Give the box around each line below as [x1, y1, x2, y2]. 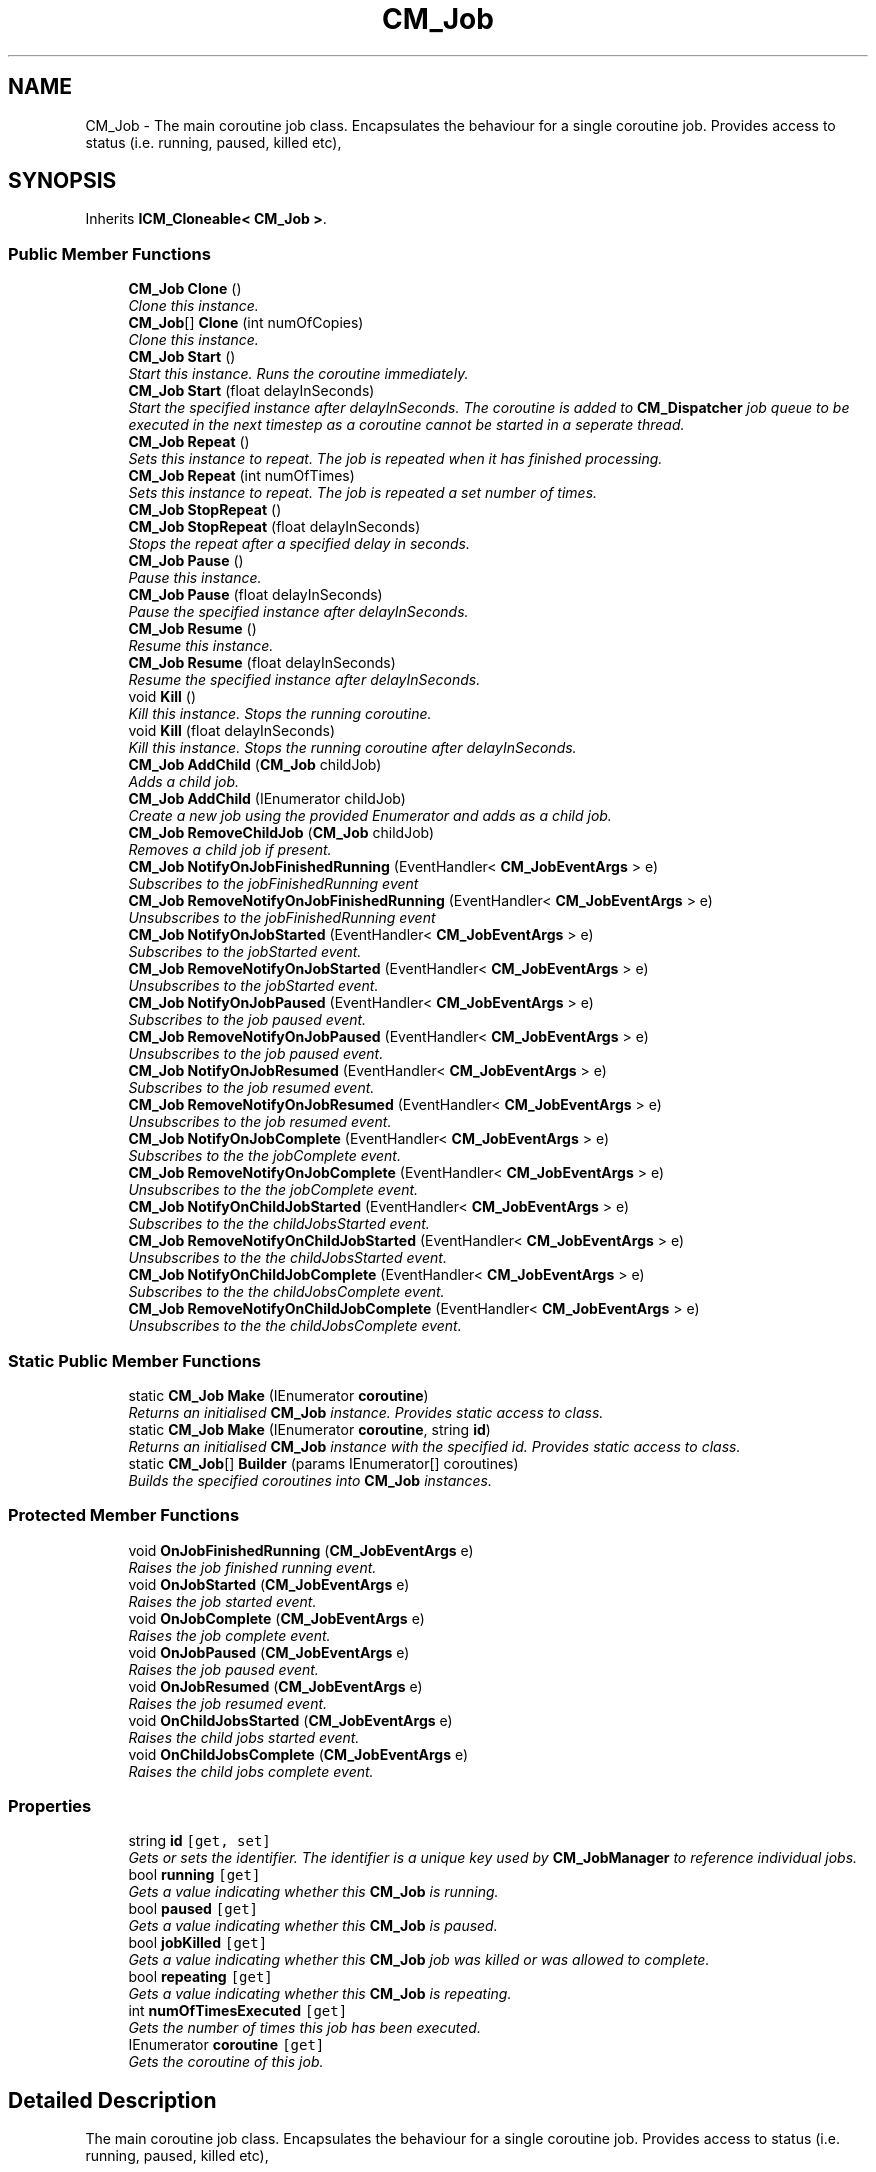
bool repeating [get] [128, 1968, 273, 1986]
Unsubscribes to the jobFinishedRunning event [128, 909, 436, 927]
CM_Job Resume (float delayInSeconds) [128, 654, 396, 672]
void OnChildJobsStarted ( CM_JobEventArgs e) [128, 1711, 453, 1729]
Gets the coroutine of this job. [128, 2053, 324, 2071]
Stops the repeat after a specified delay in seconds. [128, 535, 471, 553]
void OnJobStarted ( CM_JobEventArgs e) [128, 1575, 410, 1593]
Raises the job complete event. [128, 1626, 331, 1644]
